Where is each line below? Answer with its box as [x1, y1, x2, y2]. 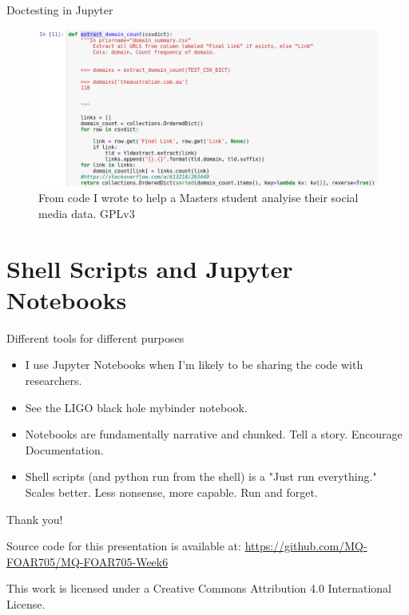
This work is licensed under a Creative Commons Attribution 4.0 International [6, 580, 391, 597]
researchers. [25, 371, 82, 388]
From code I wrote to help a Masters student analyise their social [38, 189, 359, 206]
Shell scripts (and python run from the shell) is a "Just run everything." [25, 468, 377, 485]
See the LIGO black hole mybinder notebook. [25, 399, 248, 415]
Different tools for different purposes [6, 329, 185, 346]
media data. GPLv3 [38, 204, 135, 221]
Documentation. [25, 441, 104, 458]
